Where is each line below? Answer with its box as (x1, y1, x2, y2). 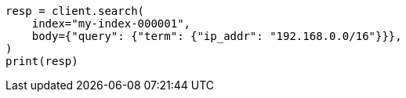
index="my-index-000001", (31, 17, 191, 30)
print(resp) (5, 55, 78, 67)
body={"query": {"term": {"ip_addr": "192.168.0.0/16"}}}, (31, 30, 402, 42)
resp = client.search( (5, 5, 145, 17)
